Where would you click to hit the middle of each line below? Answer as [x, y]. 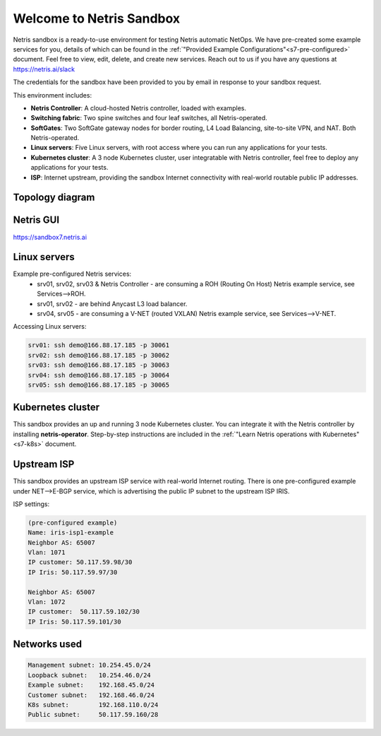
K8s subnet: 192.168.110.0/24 [93, 705]
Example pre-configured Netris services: [72, 274]
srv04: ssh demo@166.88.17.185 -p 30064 [98, 375]
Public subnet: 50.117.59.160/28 [93, 715]
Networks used [48, 644]
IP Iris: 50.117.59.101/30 [74, 621]
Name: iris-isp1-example [71, 533]
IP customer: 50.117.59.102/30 [84, 612]
